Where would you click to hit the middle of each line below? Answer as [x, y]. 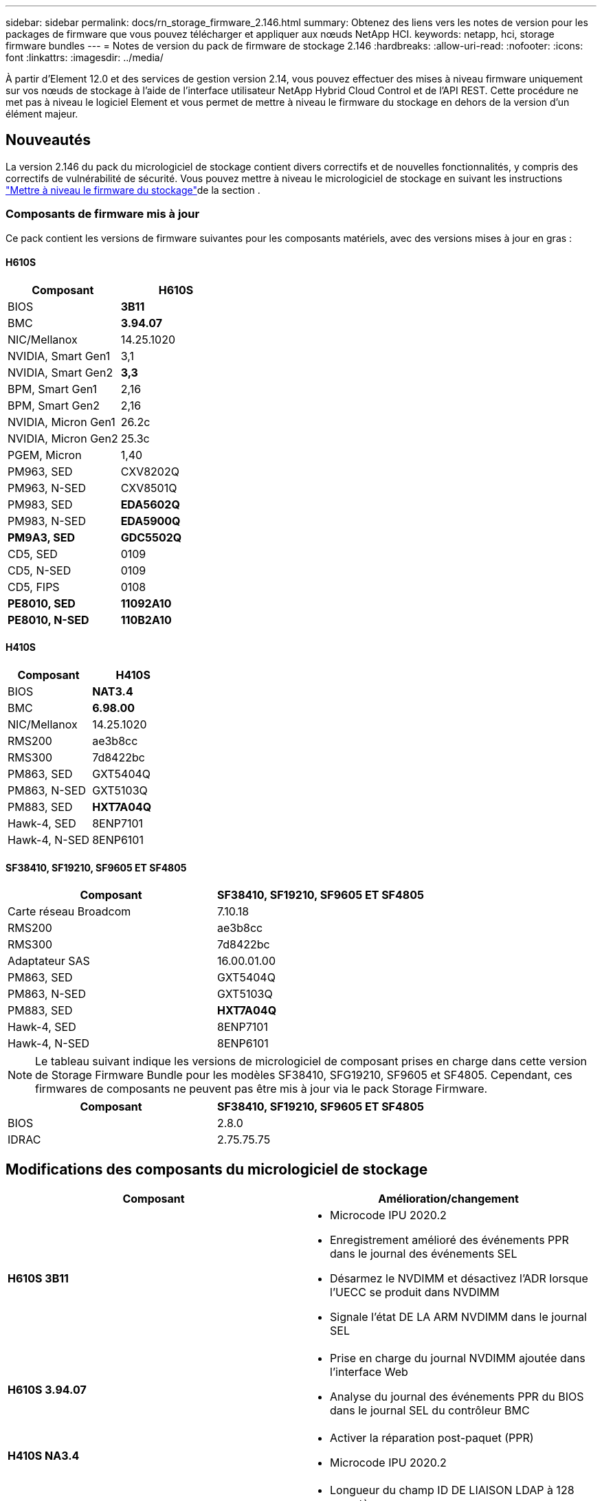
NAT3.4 [113, 692]
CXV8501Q [149, 488]
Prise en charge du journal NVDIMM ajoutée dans [458, 1358]
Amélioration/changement [448, 1199]
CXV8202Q [150, 471]
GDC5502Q [151, 537]
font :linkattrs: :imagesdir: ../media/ [85, 57]
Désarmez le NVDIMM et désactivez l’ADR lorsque [459, 1279]
